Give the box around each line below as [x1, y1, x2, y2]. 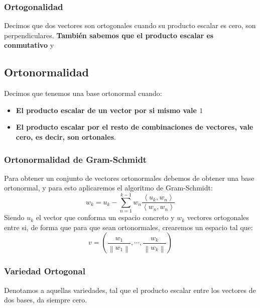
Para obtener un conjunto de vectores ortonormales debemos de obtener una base [4, 172, 254, 183]
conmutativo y [4, 40, 54, 50]
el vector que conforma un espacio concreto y [36, 212, 175, 223]
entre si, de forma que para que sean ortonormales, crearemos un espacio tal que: [4, 222, 253, 232]
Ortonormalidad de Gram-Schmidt [4, 153, 147, 165]
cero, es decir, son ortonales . [16, 131, 116, 142]
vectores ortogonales [187, 212, 249, 223]
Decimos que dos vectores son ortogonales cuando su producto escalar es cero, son [4, 20, 256, 31]
